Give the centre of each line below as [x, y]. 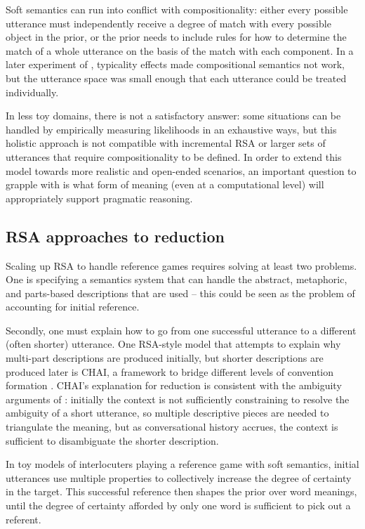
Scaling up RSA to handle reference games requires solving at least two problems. [181, 265]
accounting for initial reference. [73, 307]
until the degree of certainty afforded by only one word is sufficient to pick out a [178, 505]
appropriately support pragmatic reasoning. [99, 198]
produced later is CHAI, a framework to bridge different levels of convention [170, 371]
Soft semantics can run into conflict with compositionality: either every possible [177, 9]
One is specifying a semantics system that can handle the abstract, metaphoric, [177, 279]
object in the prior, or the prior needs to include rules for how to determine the [176, 37]
